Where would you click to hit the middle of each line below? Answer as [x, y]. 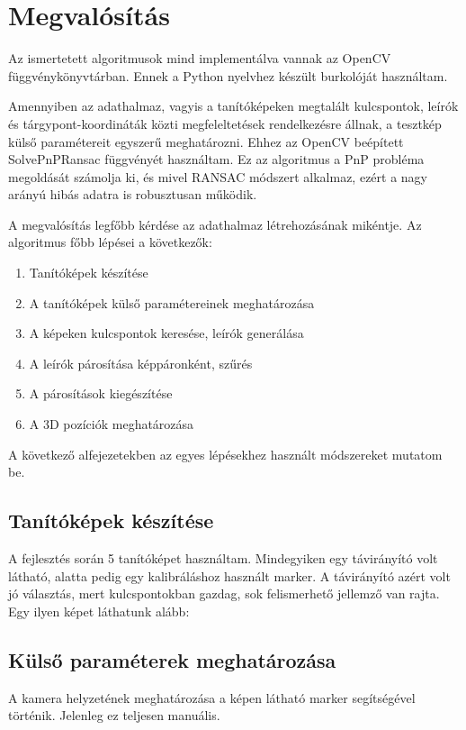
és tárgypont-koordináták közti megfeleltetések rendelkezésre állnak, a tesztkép [225, 123]
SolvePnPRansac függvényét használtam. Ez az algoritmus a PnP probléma [216, 159]
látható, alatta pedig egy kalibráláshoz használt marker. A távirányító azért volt [229, 575]
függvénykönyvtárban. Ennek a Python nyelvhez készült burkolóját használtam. [228, 75]
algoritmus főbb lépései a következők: [110, 242]
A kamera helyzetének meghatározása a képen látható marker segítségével [212, 697]
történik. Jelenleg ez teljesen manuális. [114, 715]
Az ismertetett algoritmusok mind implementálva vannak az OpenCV [200, 58]
